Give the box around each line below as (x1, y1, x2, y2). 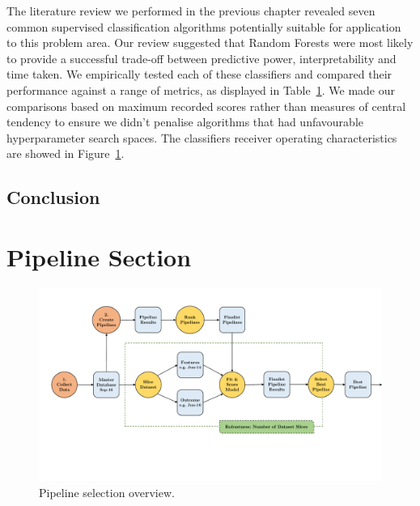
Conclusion (6, 185, 100, 210)
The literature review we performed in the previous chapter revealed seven (6, 2, 375, 19)
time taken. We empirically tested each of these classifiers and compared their (6, 66, 392, 83)
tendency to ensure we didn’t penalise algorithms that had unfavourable (6, 113, 363, 130)
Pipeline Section (6, 240, 192, 273)
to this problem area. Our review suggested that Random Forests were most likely (6, 34, 414, 51)
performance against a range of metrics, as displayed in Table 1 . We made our (6, 81, 395, 98)
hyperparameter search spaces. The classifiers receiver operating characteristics (6, 129, 397, 146)
